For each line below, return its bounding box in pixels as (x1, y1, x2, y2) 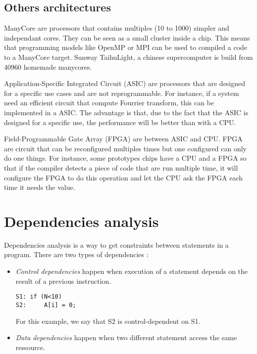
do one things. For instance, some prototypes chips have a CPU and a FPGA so (4, 153, 247, 163)
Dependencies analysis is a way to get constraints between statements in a (4, 239, 229, 250)
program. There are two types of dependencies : (4, 249, 149, 260)
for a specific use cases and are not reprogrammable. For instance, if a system (4, 88, 239, 98)
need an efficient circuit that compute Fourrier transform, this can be (4, 97, 214, 108)
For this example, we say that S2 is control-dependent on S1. (15, 315, 201, 326)
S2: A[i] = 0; (15, 301, 76, 309)
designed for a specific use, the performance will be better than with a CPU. (4, 117, 236, 127)
